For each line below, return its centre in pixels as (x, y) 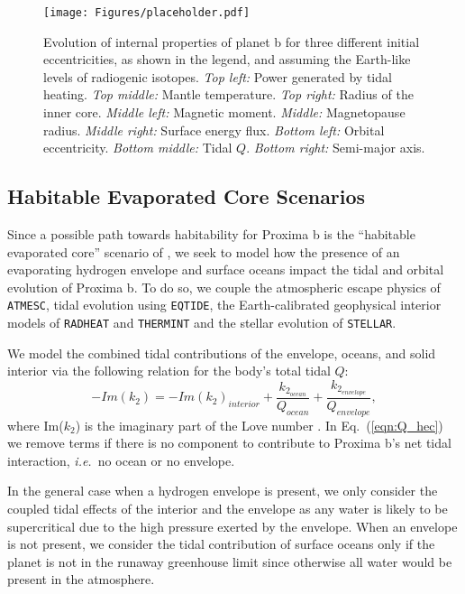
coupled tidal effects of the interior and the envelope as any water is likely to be (228, 508)
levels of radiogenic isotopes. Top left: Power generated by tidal (218, 76)
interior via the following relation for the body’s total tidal (169, 371)
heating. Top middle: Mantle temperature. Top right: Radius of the (228, 94)
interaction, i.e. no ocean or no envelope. (121, 460)
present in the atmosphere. (81, 579)
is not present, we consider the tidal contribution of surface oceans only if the (221, 544)
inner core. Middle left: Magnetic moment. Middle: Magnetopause (224, 112)
